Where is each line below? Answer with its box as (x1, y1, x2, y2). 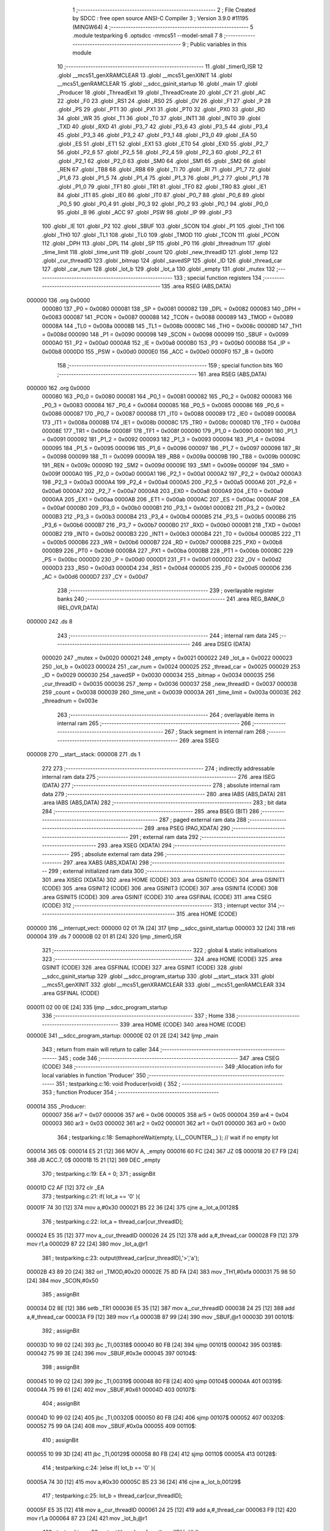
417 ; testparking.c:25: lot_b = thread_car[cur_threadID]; (42, 1492, 183, 1500)
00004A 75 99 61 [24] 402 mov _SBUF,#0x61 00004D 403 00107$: (26, 1386, 197, 1393)
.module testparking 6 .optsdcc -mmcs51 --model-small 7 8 (72, 32, 223, 39)
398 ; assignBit (42, 1363, 80, 1371)
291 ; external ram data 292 (129, 833, 199, 840)
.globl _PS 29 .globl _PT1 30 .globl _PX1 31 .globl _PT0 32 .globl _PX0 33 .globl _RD (57, 106, 265, 113)
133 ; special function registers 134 (174, 274, 262, 281)
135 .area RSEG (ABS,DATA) (161, 282, 232, 290)
